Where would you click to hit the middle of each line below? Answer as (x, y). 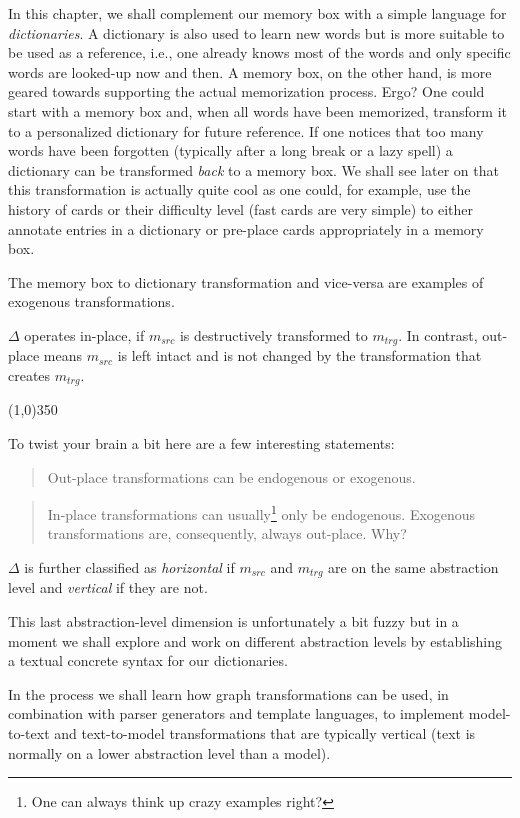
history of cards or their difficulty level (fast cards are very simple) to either (241, 208)
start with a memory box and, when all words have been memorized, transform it (257, 110)
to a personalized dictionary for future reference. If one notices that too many (246, 130)
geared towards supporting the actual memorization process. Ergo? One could (246, 91)
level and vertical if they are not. (108, 587)
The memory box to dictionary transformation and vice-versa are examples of (246, 281)
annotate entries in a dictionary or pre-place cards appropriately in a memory (246, 228)
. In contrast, (438, 334)
